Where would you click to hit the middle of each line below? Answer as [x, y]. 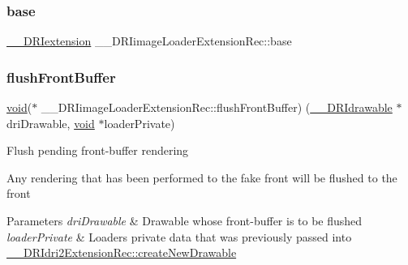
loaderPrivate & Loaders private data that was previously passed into [179, 236]
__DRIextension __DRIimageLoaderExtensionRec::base [149, 41]
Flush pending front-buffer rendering [98, 150]
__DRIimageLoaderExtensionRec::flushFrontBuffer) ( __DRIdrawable [217, 107]
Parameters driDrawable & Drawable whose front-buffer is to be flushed [185, 220]
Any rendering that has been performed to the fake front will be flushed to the [202, 177]
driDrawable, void [51, 123]
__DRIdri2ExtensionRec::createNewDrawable [122, 252]
